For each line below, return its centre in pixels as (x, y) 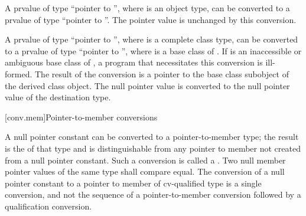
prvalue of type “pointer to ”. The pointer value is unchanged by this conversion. (151, 19)
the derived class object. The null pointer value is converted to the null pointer (147, 85)
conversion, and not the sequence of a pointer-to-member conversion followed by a (153, 194)
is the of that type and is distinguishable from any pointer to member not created (153, 148)
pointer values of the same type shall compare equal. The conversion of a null (145, 171)
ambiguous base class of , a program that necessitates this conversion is (134, 62)
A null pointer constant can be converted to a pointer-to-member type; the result (152, 137)
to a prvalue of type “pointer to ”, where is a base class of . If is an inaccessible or (153, 50)
